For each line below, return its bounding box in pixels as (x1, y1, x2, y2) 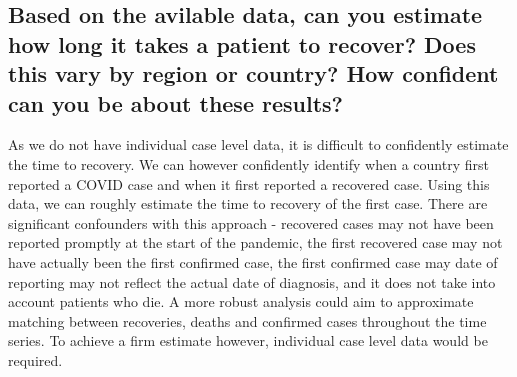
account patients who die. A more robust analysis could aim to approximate (8, 291, 474, 312)
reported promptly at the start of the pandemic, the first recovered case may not (8, 232, 503, 253)
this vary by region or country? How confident (8, 58, 499, 89)
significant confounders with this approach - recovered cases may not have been (8, 212, 494, 233)
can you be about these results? (8, 87, 344, 118)
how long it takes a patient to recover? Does (8, 28, 476, 59)
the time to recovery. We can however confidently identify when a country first (8, 153, 489, 174)
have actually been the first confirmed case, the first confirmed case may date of (8, 251, 498, 272)
